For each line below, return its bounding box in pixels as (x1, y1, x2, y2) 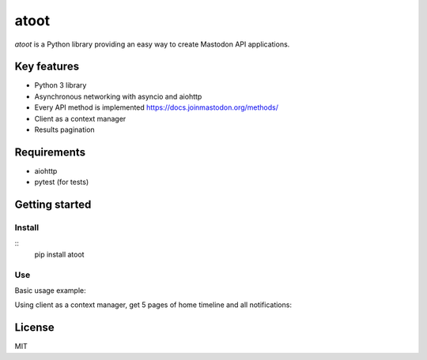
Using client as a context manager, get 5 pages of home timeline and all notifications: (14, 300, 293, 309)
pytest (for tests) (34, 178, 89, 187)
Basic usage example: (14, 286, 86, 295)
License (14, 321, 55, 335)
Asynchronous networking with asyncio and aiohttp (34, 92, 202, 101)
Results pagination (34, 125, 95, 134)
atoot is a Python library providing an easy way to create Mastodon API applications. (14, 39, 290, 49)
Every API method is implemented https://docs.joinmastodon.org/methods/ (34, 103, 278, 112)
